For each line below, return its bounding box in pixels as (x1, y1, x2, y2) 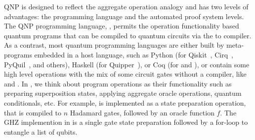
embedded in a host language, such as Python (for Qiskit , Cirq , (34, 49, 233, 59)
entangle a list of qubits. (4, 126, 78, 137)
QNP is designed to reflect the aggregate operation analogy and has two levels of (4, 1, 249, 11)
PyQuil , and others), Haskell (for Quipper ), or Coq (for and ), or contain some (4, 59, 250, 69)
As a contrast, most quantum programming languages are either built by (4, 40, 224, 50)
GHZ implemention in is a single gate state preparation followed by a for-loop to (4, 117, 248, 127)
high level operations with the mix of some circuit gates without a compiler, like (4, 69, 247, 79)
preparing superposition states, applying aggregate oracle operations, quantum (4, 88, 242, 98)
